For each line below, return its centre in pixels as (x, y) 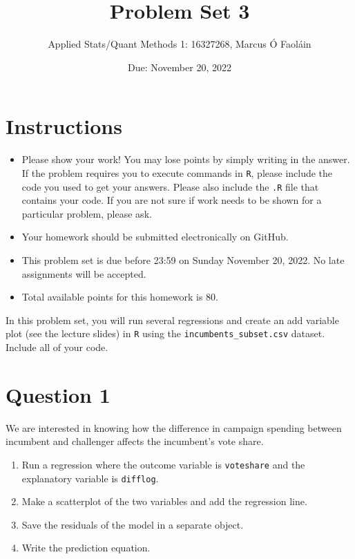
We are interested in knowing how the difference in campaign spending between (174, 427)
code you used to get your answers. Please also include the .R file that (170, 186)
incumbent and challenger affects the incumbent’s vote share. (135, 441)
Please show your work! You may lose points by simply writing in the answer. (186, 159)
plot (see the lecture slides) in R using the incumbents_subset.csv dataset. (165, 333)
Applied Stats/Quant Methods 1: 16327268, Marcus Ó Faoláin (180, 44)
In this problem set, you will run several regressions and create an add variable (172, 320)
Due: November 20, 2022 (180, 67)
